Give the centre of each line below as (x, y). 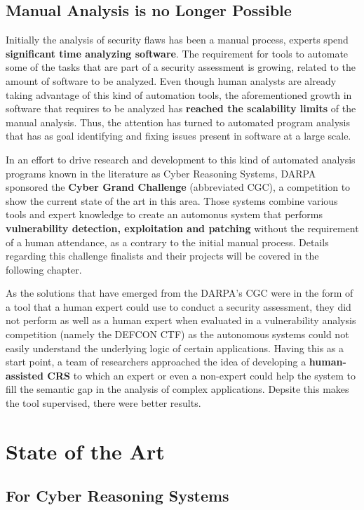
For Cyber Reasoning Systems (117, 496)
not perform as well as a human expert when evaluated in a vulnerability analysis (181, 320)
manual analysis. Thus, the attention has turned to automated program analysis (178, 122)
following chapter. (44, 269)
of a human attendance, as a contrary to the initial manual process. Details (167, 242)
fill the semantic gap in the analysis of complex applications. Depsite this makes (177, 389)
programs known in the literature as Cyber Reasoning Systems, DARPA (161, 173)
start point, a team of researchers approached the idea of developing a (156, 362)
